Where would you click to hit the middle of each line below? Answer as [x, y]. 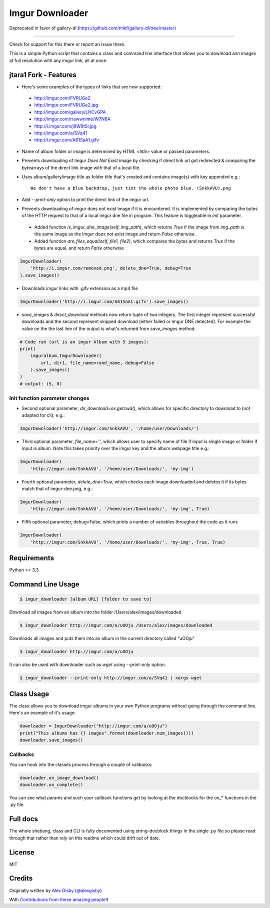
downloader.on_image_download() [59, 778]
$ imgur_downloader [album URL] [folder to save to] [86, 599]
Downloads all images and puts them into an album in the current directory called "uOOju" [102, 638]
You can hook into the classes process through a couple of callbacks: [81, 764]
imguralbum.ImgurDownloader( [66, 356]
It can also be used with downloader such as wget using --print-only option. [87, 664]
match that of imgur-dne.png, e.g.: [57, 489]
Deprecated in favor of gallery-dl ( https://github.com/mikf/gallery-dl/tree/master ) [92, 28]
